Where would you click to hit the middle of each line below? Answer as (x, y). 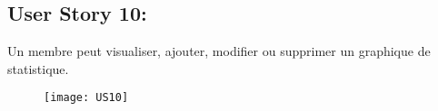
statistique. (38, 68)
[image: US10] (86, 98)
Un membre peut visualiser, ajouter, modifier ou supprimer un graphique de (219, 51)
